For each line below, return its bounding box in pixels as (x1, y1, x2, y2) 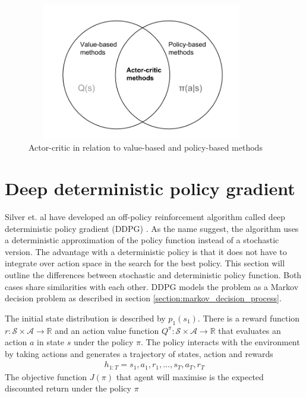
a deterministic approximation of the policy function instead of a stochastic (5, 234, 279, 246)
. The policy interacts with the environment (140, 336, 300, 348)
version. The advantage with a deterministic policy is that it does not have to (5, 245, 287, 257)
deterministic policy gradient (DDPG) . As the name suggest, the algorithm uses (5, 222, 299, 234)
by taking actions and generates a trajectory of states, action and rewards (5, 347, 273, 359)
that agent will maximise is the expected (116, 370, 264, 383)
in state (37, 336, 65, 348)
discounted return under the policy (5, 382, 131, 394)
